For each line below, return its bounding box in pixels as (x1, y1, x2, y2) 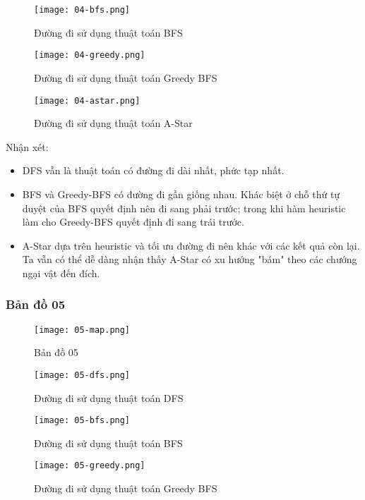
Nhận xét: (6, 139, 49, 154)
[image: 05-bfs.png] (34, 415, 131, 426)
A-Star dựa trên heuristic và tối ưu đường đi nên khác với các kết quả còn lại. (22, 238, 360, 252)
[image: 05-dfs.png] (34, 370, 131, 380)
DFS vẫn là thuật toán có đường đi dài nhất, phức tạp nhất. (22, 163, 285, 178)
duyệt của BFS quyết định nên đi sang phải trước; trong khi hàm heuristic (22, 200, 346, 215)
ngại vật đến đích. (22, 265, 100, 280)
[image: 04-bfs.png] (34, 5, 131, 15)
